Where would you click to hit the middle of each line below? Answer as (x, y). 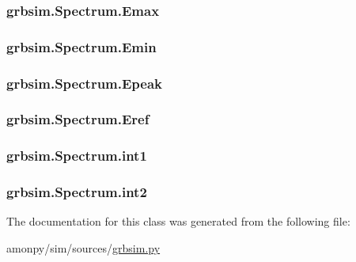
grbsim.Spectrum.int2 (77, 192)
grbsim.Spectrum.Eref (78, 119)
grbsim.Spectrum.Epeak (85, 83)
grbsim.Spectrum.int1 (77, 156)
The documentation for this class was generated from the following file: (178, 221)
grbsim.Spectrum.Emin (81, 46)
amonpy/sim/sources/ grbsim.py (83, 248)
